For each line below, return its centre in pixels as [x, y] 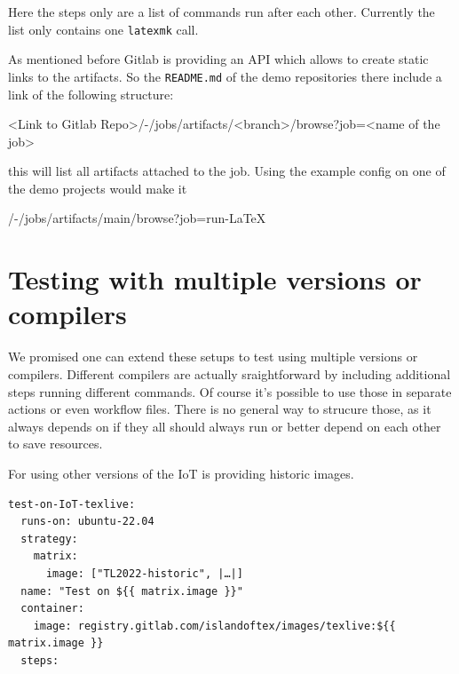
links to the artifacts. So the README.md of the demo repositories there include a [225, 76]
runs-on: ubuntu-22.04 [87, 522]
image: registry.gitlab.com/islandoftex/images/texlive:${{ [214, 626]
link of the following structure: [91, 94]
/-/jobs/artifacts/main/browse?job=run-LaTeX [137, 218]
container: [52, 609]
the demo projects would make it [98, 188]
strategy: [49, 539]
